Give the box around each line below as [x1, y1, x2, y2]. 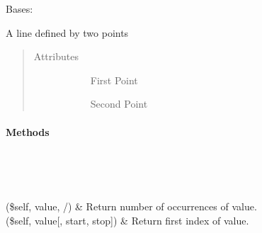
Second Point [90, 96, 148, 111]
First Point [90, 72, 138, 87]
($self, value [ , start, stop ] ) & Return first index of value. [6, 212, 249, 227]
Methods [6, 124, 50, 139]
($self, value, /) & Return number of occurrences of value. [6, 198, 257, 213]
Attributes [33, 49, 79, 64]
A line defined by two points [6, 25, 129, 40]
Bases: [6, 1, 33, 16]
